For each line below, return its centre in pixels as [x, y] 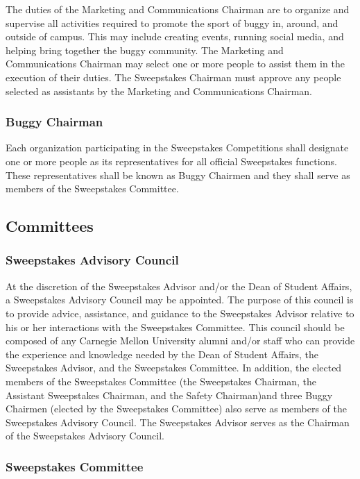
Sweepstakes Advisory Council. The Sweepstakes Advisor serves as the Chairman [178, 422]
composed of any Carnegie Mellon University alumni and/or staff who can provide [180, 341]
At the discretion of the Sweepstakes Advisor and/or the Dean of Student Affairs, [179, 286]
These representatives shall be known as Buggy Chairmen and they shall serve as [178, 175]
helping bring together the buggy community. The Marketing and [145, 50]
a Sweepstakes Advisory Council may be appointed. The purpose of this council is [180, 300]
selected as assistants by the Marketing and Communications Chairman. [159, 91]
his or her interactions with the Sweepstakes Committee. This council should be [175, 327]
